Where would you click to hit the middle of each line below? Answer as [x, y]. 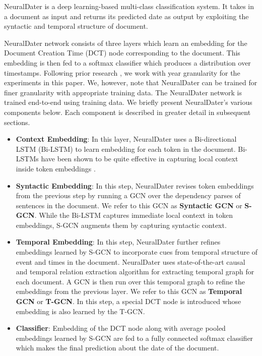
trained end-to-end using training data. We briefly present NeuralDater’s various [128, 102]
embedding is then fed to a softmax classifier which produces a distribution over [127, 62]
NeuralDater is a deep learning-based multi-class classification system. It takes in [129, 6]
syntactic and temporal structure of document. [76, 26]
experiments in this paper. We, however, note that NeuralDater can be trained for [131, 82]
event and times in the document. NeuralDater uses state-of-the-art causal [130, 261]
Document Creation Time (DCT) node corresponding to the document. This [122, 53]
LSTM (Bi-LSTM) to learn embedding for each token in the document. [126, 149]
